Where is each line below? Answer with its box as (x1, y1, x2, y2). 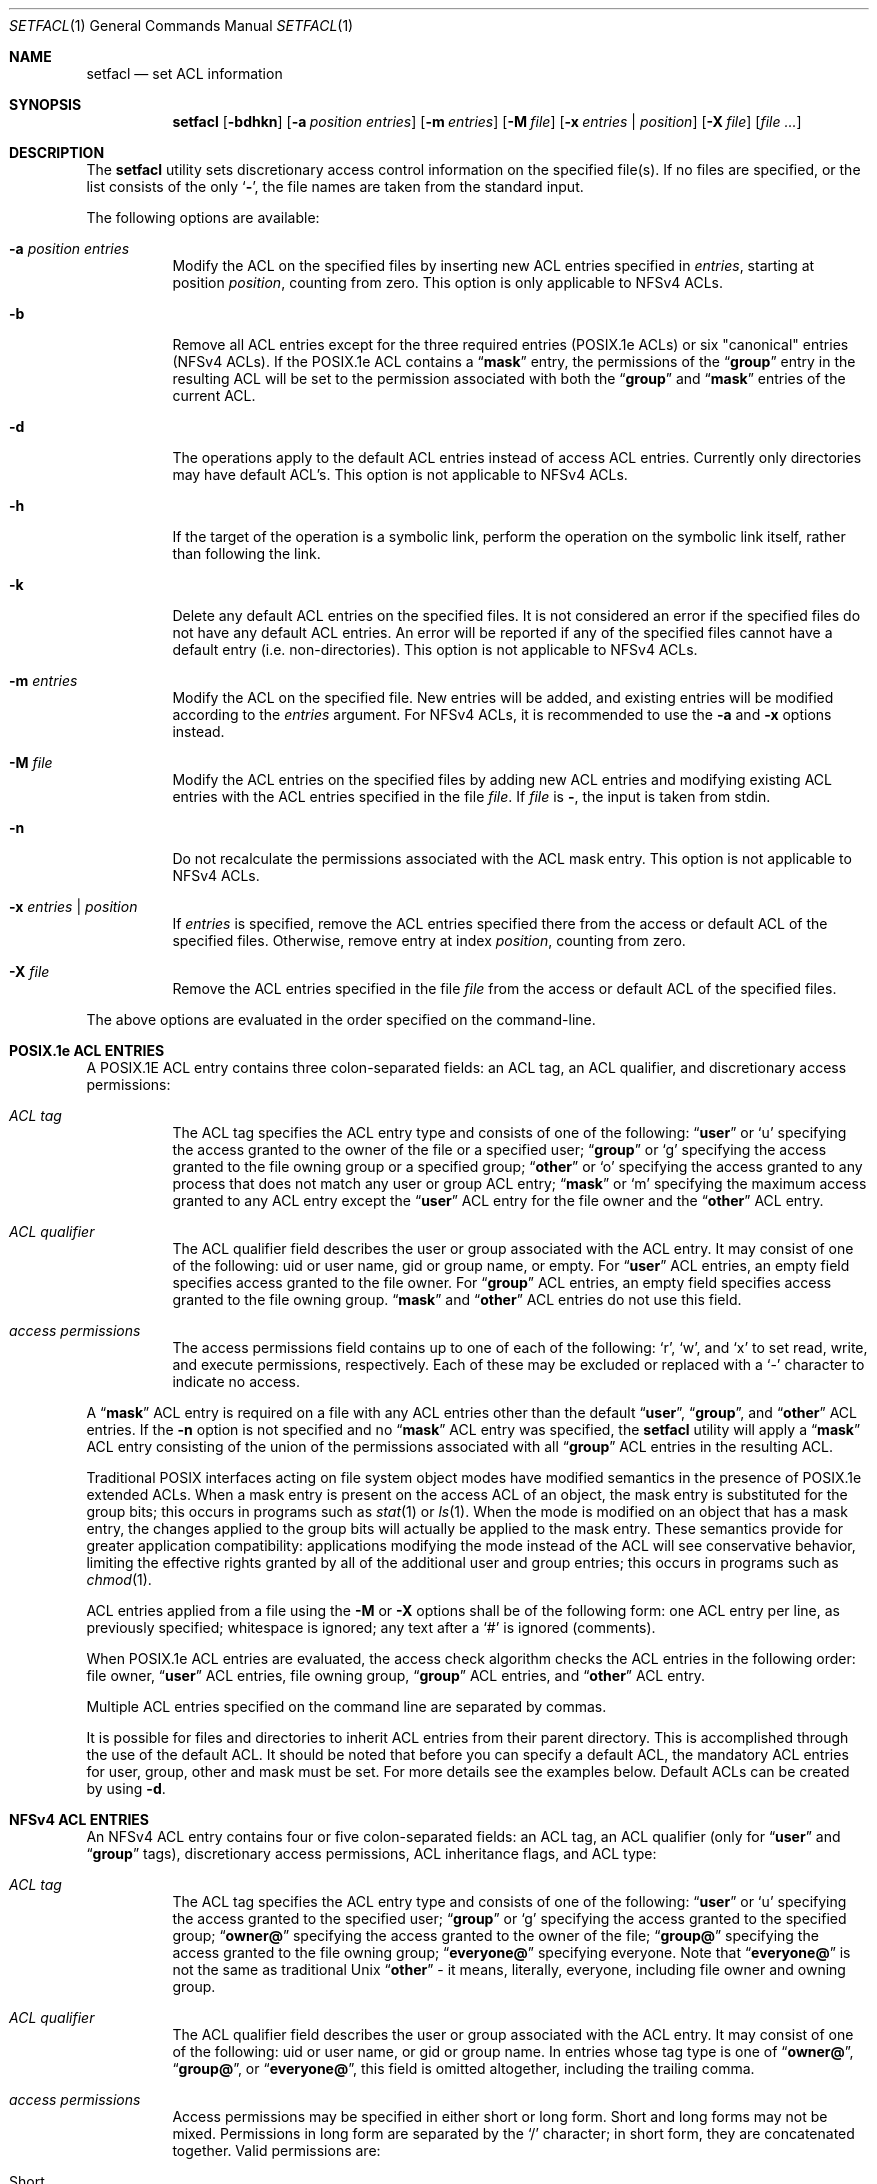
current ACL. (172, 387, 256, 404)
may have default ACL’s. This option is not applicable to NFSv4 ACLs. (172, 466, 628, 483)
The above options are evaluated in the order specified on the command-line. (86, 1011, 596, 1028)
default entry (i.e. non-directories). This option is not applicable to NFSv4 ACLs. (172, 641, 698, 658)
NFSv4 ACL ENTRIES (9, 1811, 149, 1828)
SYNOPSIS (9, 96, 82, 113)
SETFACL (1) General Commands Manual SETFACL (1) (9, 17, 354, 34)
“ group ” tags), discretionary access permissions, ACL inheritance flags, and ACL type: (86, 1845, 657, 1862)
